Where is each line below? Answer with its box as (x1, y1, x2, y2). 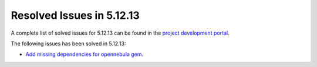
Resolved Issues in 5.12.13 (11, 9, 140, 22)
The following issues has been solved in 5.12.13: (11, 40, 126, 47)
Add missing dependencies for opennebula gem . (25, 51, 144, 58)
